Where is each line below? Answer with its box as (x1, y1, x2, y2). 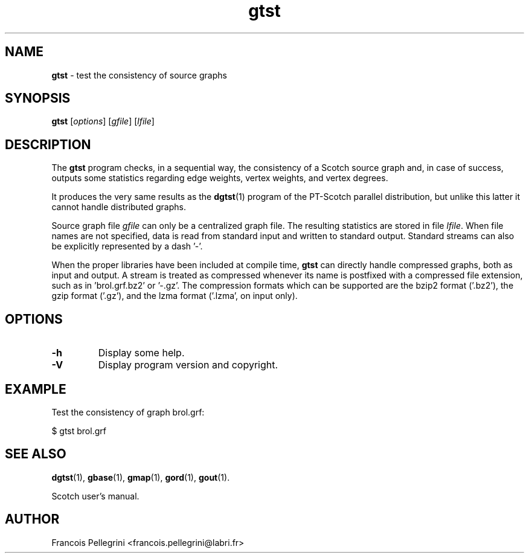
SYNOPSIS (5, 91, 71, 106)
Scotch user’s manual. (51, 490, 139, 501)
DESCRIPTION (5, 136, 91, 152)
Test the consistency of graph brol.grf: (51, 406, 205, 417)
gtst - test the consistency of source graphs (51, 69, 227, 80)
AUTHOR (5, 512, 60, 527)
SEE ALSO (5, 446, 66, 462)
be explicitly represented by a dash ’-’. (51, 241, 203, 252)
